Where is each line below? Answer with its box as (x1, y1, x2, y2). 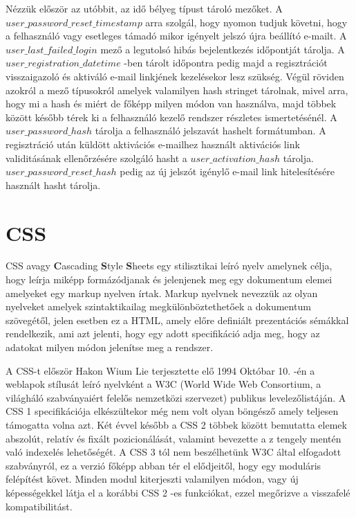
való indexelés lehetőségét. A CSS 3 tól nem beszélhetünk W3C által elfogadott (6, 445, 341, 459)
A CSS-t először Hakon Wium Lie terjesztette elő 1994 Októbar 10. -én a (6, 363, 315, 377)
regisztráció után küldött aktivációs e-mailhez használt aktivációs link (6, 136, 300, 151)
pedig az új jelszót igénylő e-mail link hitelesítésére (120, 164, 335, 179)
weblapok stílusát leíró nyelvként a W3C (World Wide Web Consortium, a (6, 377, 321, 391)
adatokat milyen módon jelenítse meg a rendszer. (6, 340, 214, 354)
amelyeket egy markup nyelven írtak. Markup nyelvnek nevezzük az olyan (6, 285, 318, 300)
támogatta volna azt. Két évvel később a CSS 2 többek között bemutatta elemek (6, 417, 347, 431)
